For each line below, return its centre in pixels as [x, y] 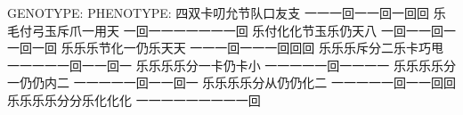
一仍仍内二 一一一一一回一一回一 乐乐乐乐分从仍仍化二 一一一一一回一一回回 [231, 82]
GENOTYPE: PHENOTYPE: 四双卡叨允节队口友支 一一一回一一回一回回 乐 [227, 12]
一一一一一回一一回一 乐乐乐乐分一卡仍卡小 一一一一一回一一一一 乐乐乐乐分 [231, 65]
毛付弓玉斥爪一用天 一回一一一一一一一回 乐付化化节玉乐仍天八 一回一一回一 [231, 30]
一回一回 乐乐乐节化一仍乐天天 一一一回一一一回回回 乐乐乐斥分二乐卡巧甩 [225, 48]
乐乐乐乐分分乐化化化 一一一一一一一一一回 [134, 99]
